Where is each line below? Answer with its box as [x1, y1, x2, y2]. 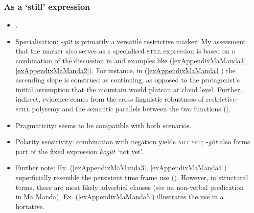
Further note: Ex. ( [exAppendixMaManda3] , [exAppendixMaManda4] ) [15, 162, 227, 173]
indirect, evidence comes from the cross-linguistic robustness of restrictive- [15, 94, 238, 104]
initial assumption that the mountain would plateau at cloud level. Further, [15, 84, 242, 94]
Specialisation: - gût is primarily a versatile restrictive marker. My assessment [15, 36, 246, 46]
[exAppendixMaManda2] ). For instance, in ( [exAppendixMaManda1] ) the [15, 65, 236, 75]
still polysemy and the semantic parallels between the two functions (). [15, 103, 231, 113]
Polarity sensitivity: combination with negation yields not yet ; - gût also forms [15, 136, 250, 147]
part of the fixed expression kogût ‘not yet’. [15, 146, 143, 156]
